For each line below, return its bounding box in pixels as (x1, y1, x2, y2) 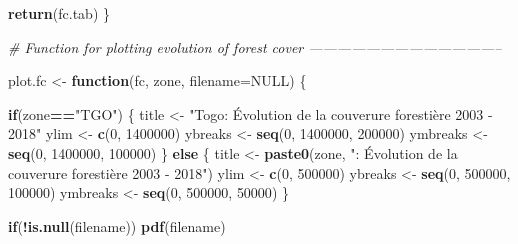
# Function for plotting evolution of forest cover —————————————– (8, 36, 502, 57)
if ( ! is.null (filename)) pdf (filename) (8, 215, 226, 236)
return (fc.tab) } (8, 3, 110, 23)
